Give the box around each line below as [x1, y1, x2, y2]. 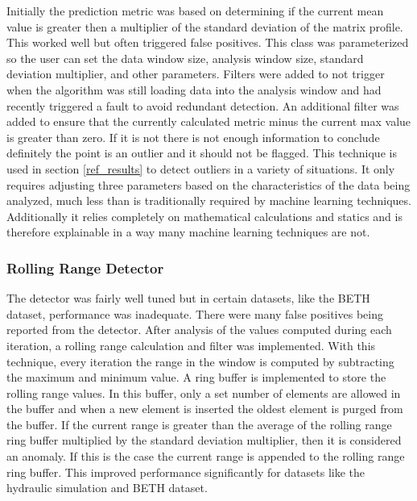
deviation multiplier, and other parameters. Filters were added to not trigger [6, 65, 385, 82]
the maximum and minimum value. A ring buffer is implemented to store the [6, 369, 386, 386]
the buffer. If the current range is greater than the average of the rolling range [6, 415, 392, 432]
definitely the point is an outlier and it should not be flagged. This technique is [6, 144, 397, 161]
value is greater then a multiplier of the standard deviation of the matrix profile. [6, 18, 403, 35]
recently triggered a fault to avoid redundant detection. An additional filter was [6, 97, 399, 114]
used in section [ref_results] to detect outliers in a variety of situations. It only [6, 160, 395, 177]
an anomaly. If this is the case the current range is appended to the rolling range [6, 448, 405, 465]
